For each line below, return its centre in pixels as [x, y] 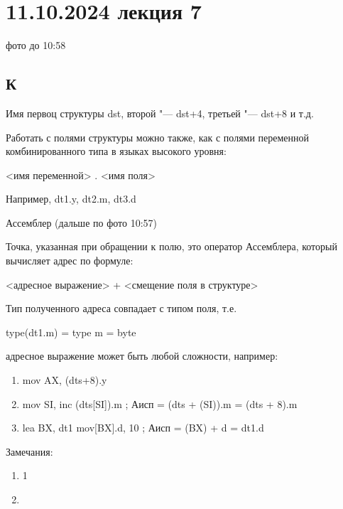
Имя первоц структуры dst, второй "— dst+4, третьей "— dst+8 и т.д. [160, 113]
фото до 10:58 [36, 45]
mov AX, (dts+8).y [65, 380]
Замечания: [29, 451]
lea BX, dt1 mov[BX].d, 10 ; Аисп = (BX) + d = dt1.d [143, 428]
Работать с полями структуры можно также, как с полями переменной [158, 137]
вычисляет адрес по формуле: [70, 261]
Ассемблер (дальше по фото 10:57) [81, 222]
